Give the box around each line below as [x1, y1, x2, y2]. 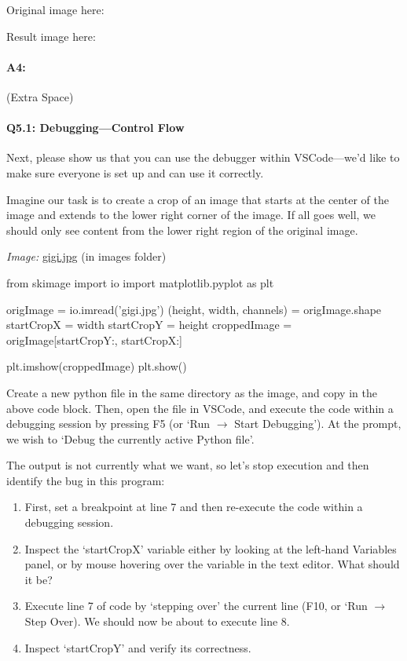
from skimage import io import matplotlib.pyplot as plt [6, 274, 274, 290]
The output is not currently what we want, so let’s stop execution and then [6, 457, 369, 473]
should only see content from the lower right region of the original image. [6, 221, 358, 238]
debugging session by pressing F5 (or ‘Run [6, 415, 211, 432]
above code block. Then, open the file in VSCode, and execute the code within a [6, 400, 394, 416]
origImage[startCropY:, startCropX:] [6, 331, 182, 348]
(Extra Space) [6, 88, 74, 104]
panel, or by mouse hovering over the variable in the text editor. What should [24, 556, 400, 572]
